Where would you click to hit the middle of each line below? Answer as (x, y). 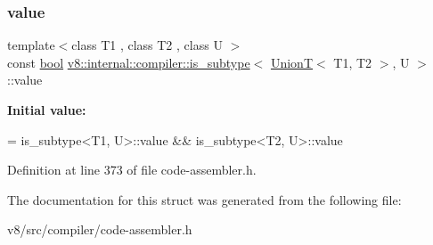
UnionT (292, 62)
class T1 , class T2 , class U (147, 45)
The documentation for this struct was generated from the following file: (204, 199)
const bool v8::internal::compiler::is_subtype (129, 62)
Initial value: (47, 110)
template (31, 45)
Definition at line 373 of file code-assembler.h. (132, 170)
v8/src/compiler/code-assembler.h (100, 229)
